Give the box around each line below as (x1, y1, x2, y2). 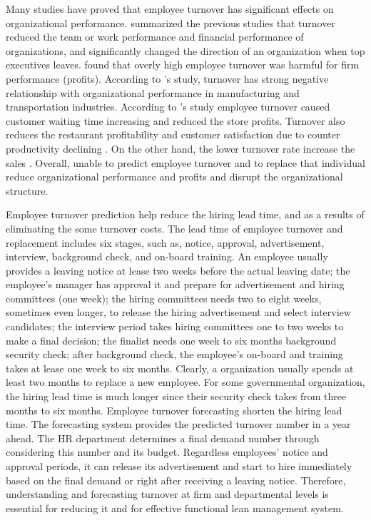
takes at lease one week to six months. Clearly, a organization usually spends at (6, 360, 354, 375)
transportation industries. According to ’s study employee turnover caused (6, 99, 330, 114)
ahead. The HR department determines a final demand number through (6, 430, 320, 445)
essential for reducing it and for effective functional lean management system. (6, 500, 344, 515)
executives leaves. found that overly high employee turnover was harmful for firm (6, 57, 360, 72)
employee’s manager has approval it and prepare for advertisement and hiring (6, 277, 345, 292)
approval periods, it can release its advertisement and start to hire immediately (6, 459, 352, 473)
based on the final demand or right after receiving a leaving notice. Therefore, (6, 472, 346, 487)
